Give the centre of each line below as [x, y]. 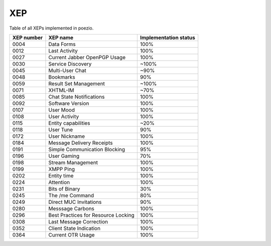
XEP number [28, 38]
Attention [59, 182]
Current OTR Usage [72, 234]
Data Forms [62, 44]
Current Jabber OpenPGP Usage [87, 57]
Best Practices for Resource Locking [92, 215]
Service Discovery [70, 64]
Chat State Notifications [77, 97]
